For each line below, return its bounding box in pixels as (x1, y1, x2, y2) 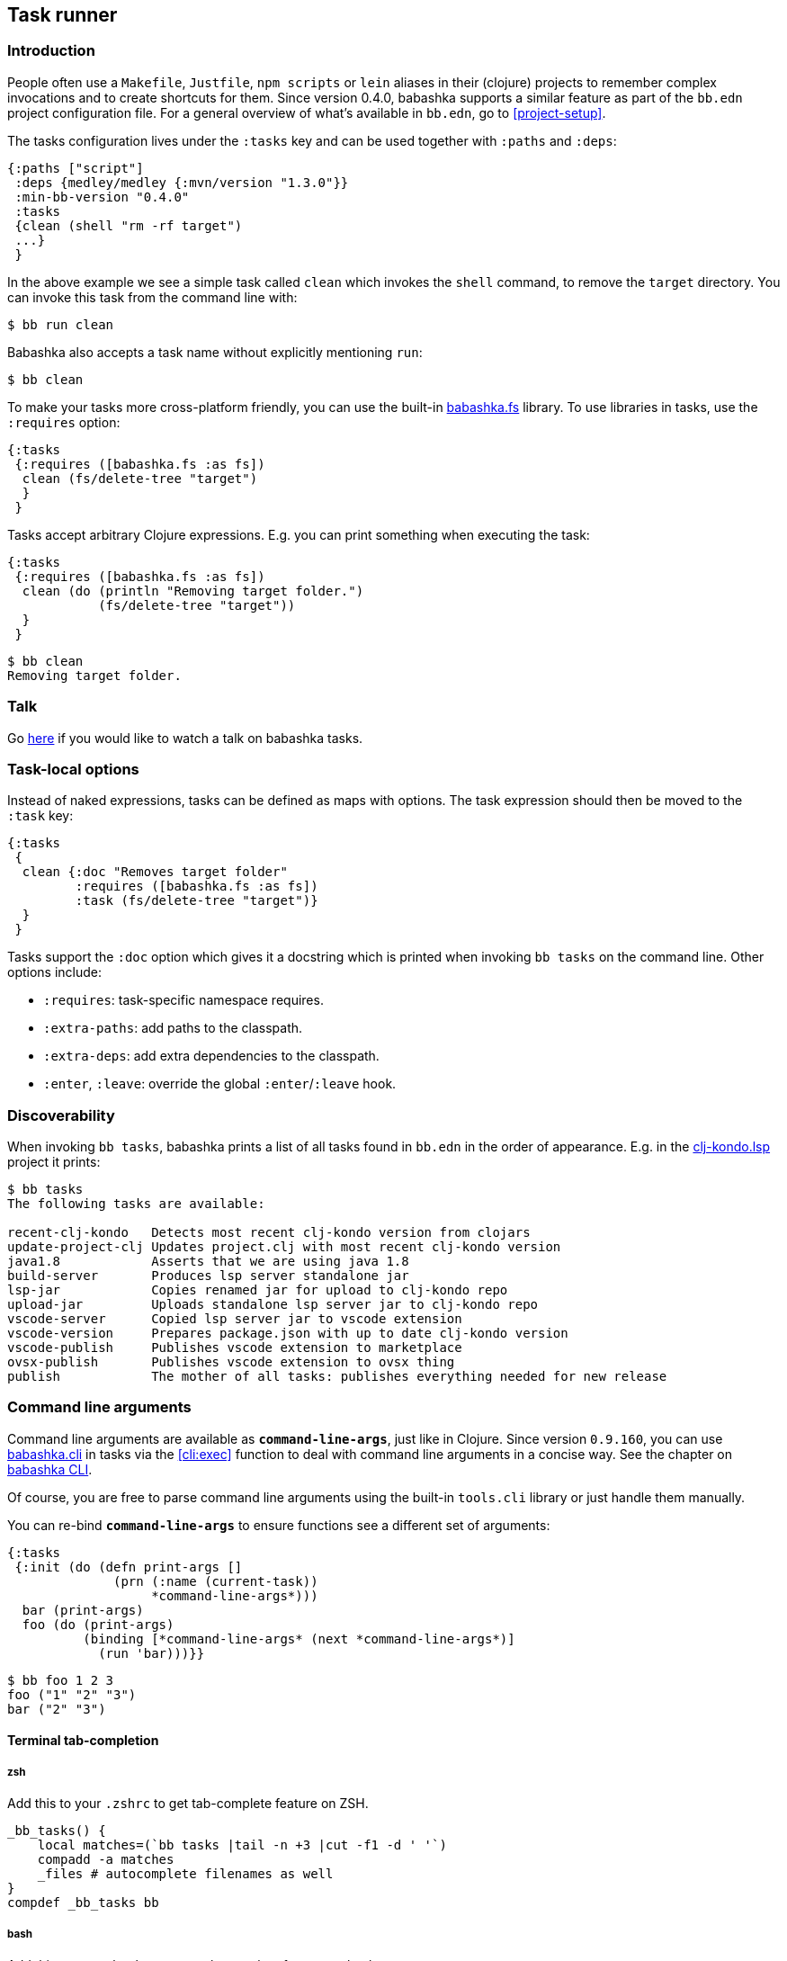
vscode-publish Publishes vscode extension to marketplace (7, 1340, 462, 1356)
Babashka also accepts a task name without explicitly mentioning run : (7, 344, 423, 360)
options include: (7, 964, 103, 980)
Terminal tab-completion (7, 1733, 159, 1749)
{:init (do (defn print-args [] (14, 1559, 243, 1574)
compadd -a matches (37, 1852, 174, 1867)
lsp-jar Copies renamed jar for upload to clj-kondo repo (7, 1283, 508, 1298)
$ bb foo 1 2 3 (7, 1672, 114, 1688)
